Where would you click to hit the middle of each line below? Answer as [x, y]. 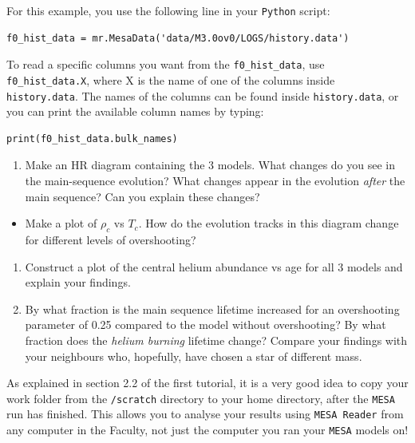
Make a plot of [61, 223]
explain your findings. [78, 282]
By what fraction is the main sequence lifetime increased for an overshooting [212, 309]
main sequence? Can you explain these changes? [142, 196]
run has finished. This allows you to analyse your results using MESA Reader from [205, 414]
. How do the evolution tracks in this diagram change [269, 223]
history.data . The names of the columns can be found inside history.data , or [203, 95]
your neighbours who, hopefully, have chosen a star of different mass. [194, 356]
